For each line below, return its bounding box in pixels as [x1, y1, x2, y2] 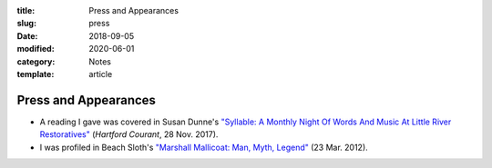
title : [16, 5, 36, 15]
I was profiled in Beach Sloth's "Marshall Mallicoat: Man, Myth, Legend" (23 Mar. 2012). [39, 142, 368, 153]
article [88, 68, 113, 79]
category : [16, 55, 56, 67]
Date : [16, 30, 38, 41]
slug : [16, 18, 36, 29]
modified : [16, 44, 55, 54]
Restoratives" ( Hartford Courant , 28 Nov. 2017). [39, 129, 219, 140]
